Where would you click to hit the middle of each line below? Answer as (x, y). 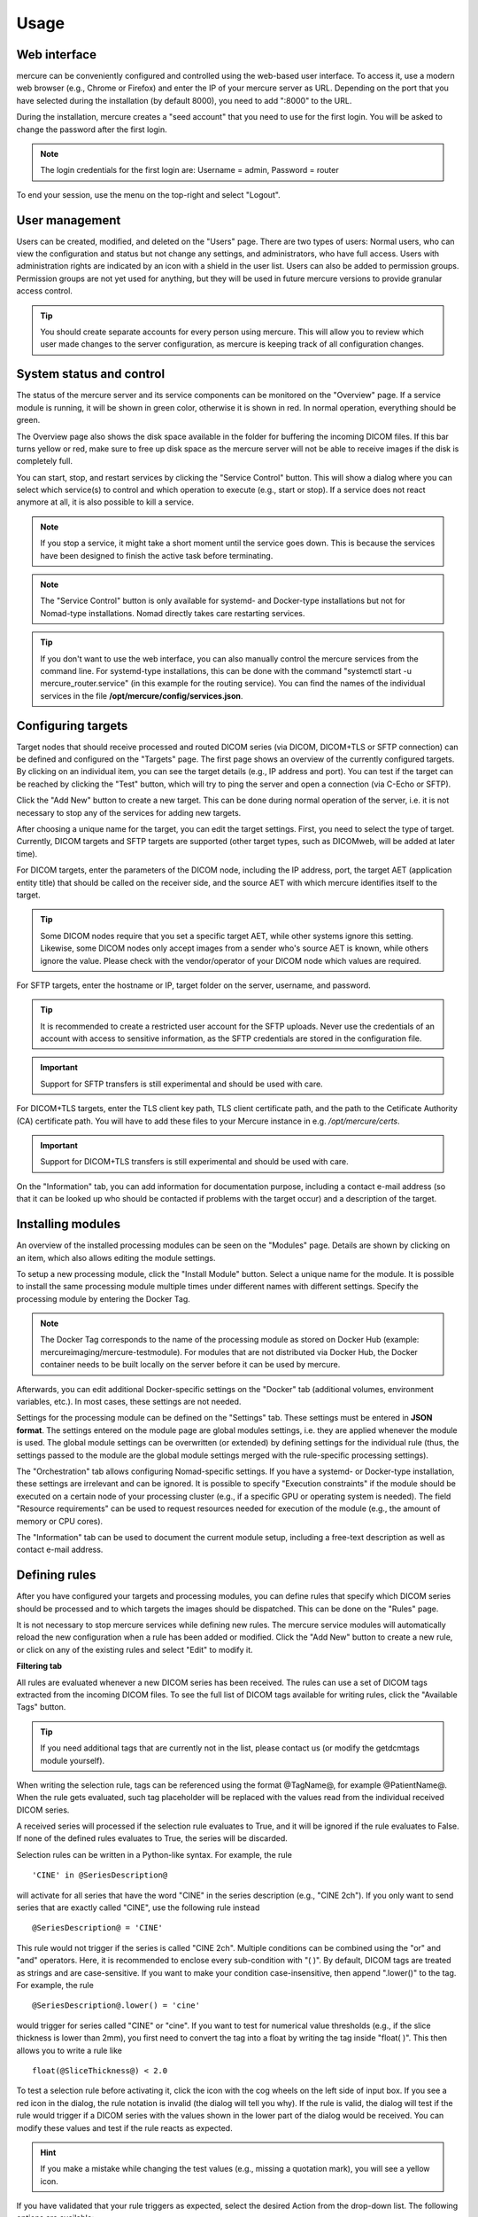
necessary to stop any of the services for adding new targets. (129, 812)
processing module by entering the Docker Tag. (103, 1298)
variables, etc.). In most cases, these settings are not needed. (129, 1402)
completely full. (44, 461)
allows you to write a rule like (69, 2050)
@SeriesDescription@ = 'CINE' (98, 1928)
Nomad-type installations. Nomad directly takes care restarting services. (173, 613)
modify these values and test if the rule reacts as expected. (125, 2127)
